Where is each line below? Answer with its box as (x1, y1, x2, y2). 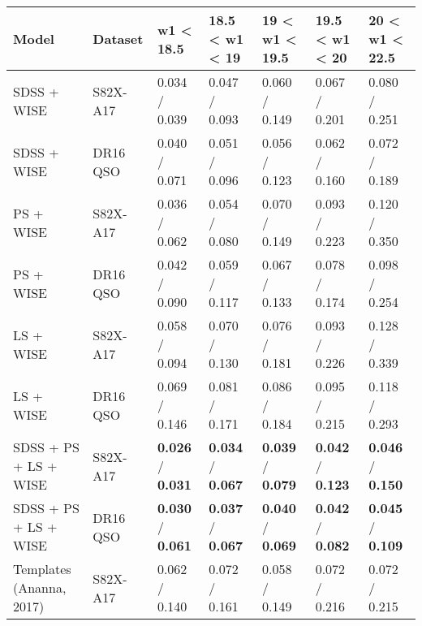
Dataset (93, 29, 144, 48)
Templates (13, 559, 71, 578)
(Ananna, (13, 578, 67, 597)
